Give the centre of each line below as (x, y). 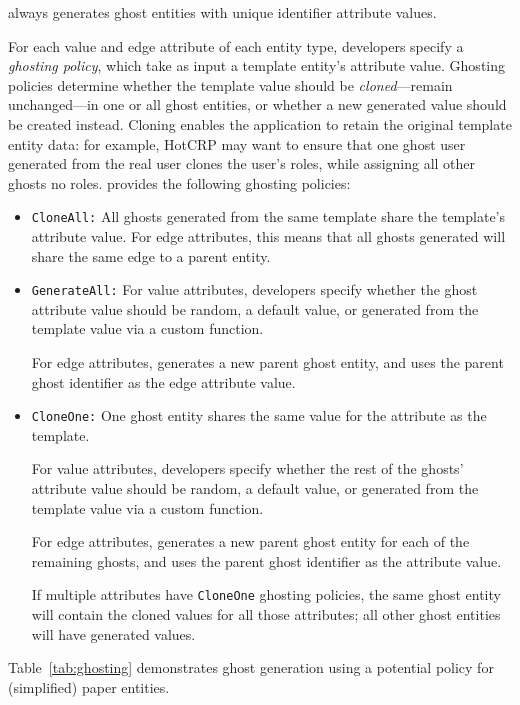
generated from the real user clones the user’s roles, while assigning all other (242, 163)
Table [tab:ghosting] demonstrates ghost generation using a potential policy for (251, 667)
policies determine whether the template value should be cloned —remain (230, 84)
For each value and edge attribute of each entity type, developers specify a (236, 45)
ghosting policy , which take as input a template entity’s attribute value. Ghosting (257, 65)
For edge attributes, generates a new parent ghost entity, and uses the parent (267, 362)
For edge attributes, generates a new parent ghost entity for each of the (250, 541)
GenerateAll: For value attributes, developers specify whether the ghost (254, 289)
